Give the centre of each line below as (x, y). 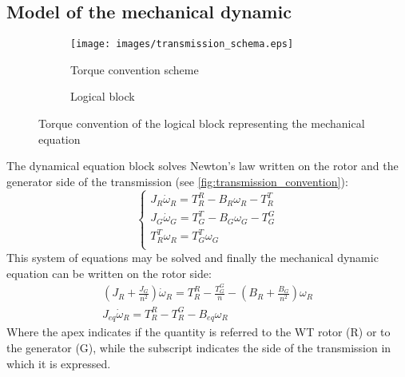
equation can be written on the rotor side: (109, 273)
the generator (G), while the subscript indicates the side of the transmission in (199, 347)
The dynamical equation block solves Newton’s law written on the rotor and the (202, 166)
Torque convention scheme (135, 69)
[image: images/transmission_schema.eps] (182, 44)
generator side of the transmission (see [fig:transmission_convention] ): (177, 181)
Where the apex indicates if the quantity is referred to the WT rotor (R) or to (199, 332)
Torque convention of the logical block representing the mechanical (202, 123)
